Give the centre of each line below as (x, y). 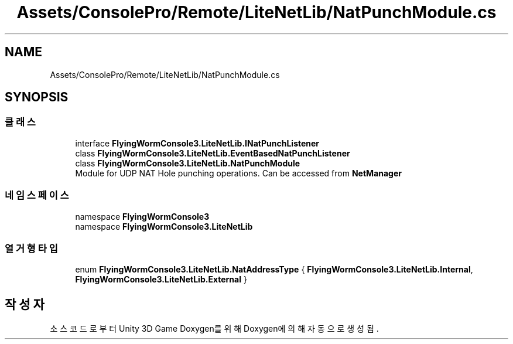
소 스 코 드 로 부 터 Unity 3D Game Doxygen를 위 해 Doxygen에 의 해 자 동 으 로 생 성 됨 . (214, 329)
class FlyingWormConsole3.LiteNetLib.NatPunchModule (188, 163)
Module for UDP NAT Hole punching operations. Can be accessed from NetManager (239, 173)
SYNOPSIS (37, 97)
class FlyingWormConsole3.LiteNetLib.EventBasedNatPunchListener (213, 153)
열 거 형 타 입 (31, 248)
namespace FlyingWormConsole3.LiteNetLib (164, 226)
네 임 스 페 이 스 (37, 195)
